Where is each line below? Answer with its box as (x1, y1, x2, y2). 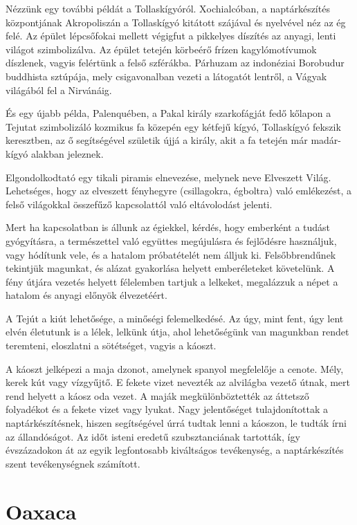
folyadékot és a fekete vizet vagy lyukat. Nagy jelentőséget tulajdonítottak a (6, 402, 329, 416)
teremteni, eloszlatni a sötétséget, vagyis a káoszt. (6, 338, 217, 353)
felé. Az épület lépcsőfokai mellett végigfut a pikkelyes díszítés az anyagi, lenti (6, 28, 336, 43)
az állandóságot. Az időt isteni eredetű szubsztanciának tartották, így (6, 429, 300, 443)
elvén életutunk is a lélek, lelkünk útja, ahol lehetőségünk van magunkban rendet (6, 324, 349, 339)
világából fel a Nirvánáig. (6, 82, 112, 97)
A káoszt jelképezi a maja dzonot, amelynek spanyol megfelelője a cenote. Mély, (6, 361, 344, 376)
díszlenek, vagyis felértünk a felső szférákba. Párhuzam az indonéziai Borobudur (6, 55, 345, 70)
